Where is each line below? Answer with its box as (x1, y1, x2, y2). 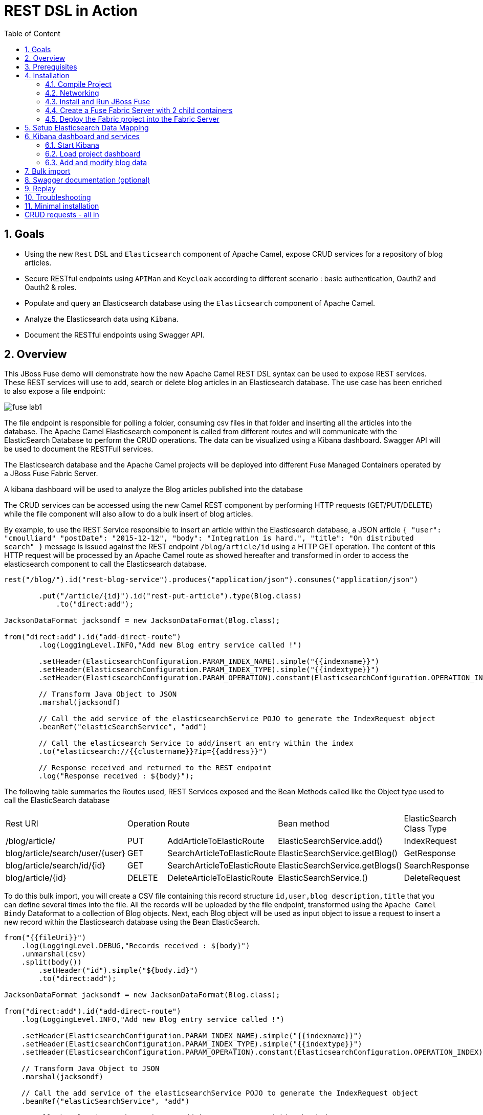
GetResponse (404, 848, 456, 859)
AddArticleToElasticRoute (167, 836, 265, 846)
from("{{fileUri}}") (4, 933, 86, 942)
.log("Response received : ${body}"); (38, 772, 194, 780)
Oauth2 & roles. (25, 282, 77, 292)
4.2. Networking (45, 88, 99, 97)
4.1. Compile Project (45, 79, 112, 88)
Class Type (404, 823, 447, 834)
